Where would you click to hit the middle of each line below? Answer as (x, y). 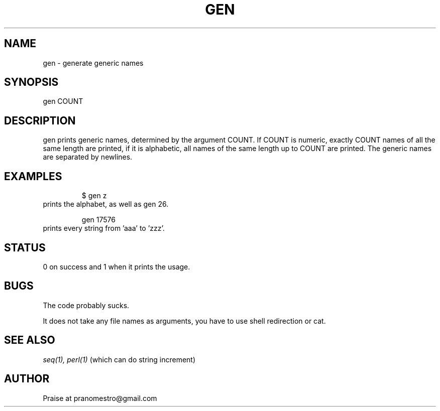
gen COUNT (63, 101)
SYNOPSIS (31, 82)
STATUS (25, 247)
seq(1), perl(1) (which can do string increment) (119, 359)
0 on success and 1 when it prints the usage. (117, 266)
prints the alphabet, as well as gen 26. (106, 204)
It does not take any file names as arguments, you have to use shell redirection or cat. (184, 321)
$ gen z (94, 196)
